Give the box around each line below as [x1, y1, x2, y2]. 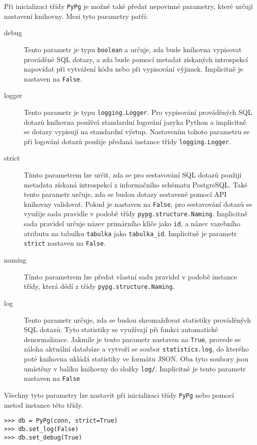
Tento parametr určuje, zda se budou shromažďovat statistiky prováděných [24, 314, 251, 325]
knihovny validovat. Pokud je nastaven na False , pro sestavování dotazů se [24, 198, 252, 209]
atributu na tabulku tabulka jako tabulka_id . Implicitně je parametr [24, 228, 237, 238]
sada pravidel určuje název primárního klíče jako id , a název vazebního [24, 218, 241, 229]
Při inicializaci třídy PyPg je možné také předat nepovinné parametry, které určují [4, 1, 253, 11]
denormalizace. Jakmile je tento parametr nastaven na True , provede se [24, 334, 241, 344]
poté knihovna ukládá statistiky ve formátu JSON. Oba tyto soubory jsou [24, 354, 249, 364]
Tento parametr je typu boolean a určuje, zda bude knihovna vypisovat [24, 44, 242, 54]
